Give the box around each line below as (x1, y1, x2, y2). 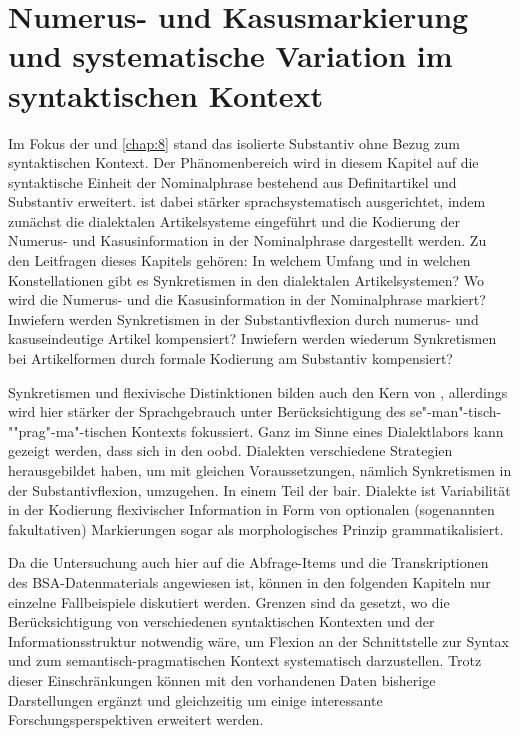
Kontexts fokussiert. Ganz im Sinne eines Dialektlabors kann (131, 420, 504, 441)
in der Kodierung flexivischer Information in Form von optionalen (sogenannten (8, 499, 495, 520)
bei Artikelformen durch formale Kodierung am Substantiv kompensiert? (8, 348, 453, 369)
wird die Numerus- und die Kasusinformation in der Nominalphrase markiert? (8, 289, 486, 310)
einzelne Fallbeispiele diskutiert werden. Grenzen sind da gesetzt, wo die (8, 591, 450, 612)
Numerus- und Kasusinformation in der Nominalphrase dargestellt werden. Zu (8, 230, 487, 251)
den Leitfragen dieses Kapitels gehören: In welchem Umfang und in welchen (8, 250, 471, 271)
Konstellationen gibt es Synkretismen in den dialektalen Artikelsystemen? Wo (8, 269, 485, 290)
